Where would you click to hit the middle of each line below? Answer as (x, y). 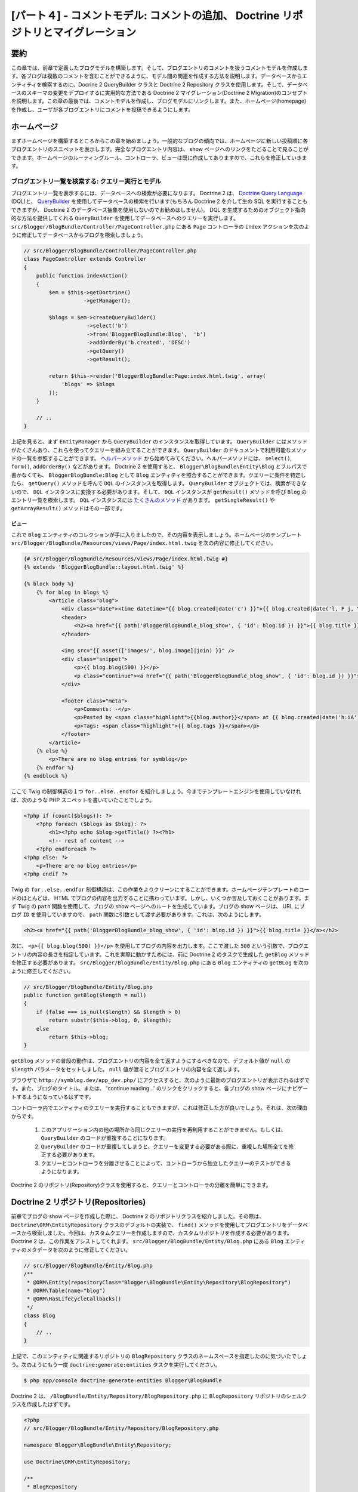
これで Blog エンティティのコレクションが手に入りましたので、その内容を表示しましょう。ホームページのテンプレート (156, 535)
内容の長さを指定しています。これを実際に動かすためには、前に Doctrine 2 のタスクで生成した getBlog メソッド (171, 954)
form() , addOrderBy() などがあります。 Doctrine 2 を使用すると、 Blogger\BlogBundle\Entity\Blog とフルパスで (159, 467)
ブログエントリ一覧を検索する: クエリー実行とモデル (86, 181)
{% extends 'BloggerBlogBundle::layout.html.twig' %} (104, 567)
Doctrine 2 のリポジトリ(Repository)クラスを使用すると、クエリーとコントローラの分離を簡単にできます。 (141, 1185)
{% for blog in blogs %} (72, 592)
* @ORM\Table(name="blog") (66, 1291)
